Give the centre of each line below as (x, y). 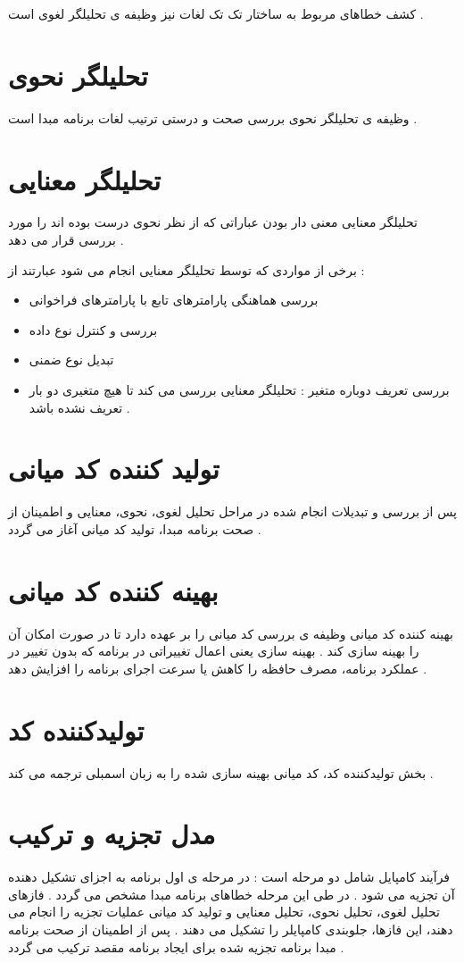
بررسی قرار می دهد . (66, 240)
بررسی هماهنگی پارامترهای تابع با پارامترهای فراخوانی (174, 300)
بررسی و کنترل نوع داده (93, 329)
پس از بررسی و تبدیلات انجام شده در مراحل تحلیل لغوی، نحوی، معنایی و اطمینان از (232, 511)
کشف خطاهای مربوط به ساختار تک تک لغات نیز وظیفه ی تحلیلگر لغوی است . (216, 13)
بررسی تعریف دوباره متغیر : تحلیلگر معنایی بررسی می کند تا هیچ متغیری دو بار (239, 389)
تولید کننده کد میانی (114, 469)
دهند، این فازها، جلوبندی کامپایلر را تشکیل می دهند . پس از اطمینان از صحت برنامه (231, 930)
